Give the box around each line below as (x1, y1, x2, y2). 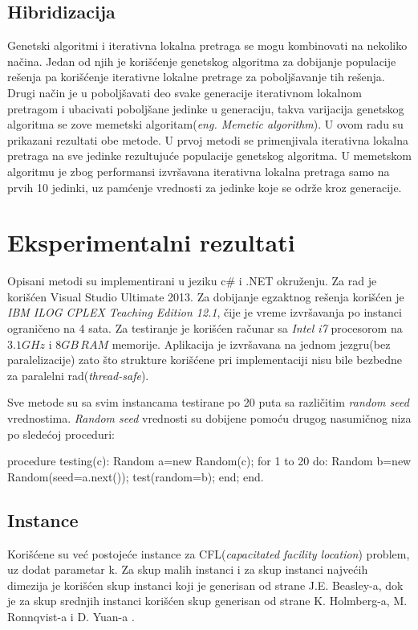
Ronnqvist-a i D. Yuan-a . (7, 607, 135, 624)
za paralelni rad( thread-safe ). (7, 366, 149, 383)
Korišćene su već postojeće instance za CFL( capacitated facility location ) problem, (7, 545, 410, 562)
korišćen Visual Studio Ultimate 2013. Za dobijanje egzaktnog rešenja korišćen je (7, 288, 404, 305)
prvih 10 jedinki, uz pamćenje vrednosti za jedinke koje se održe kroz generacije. (7, 178, 402, 195)
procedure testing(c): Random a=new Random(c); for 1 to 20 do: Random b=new (7, 452, 412, 469)
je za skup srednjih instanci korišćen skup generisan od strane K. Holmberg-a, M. (7, 592, 408, 609)
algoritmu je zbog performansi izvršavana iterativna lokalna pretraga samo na (7, 162, 390, 179)
